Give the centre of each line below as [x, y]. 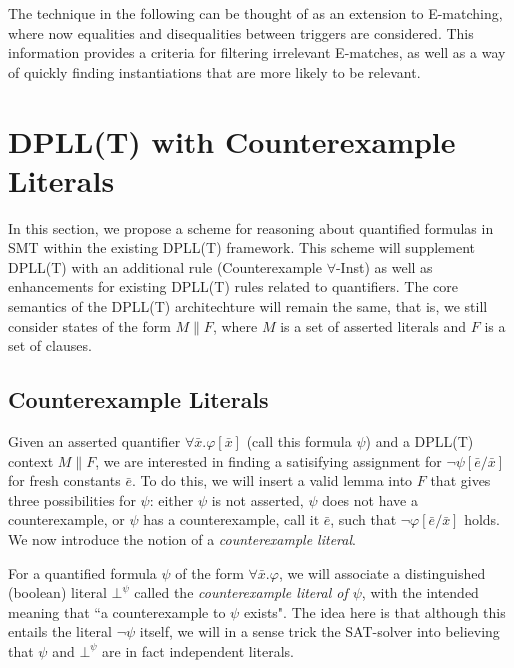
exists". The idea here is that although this [374, 611]
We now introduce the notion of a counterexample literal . [182, 539]
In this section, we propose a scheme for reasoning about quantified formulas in [251, 227]
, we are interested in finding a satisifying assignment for [268, 460]
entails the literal [60, 631]
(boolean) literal [57, 592]
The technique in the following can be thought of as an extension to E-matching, [255, 13]
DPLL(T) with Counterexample [232, 140]
